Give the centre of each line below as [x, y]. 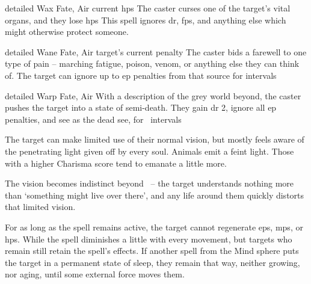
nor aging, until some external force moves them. [95, 274]
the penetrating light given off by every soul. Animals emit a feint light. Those [149, 151]
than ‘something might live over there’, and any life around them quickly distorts [155, 195]
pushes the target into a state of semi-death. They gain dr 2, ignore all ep [141, 107]
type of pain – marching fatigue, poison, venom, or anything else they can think [152, 63]
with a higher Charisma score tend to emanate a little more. [116, 163]
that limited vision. [40, 207]
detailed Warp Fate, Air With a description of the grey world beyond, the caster [153, 95]
